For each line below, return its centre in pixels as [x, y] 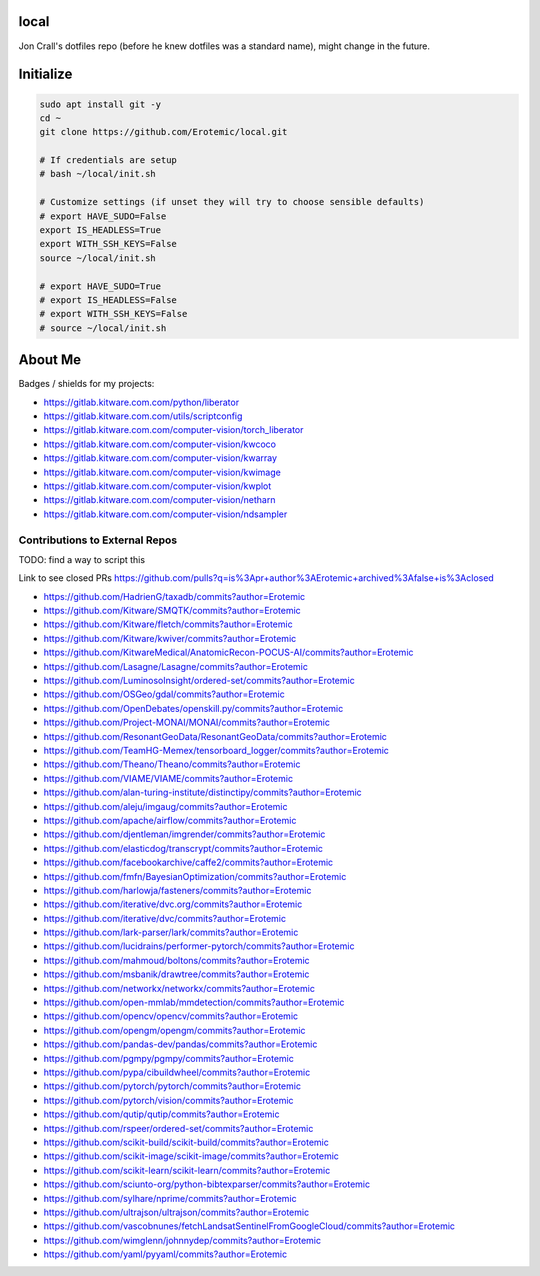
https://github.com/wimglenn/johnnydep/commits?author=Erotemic [182, 1240]
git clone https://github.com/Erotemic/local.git [163, 132]
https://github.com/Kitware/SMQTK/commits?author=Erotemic [172, 611]
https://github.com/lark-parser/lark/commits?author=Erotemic [171, 932]
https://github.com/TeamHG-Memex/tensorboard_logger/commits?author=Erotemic [216, 750]
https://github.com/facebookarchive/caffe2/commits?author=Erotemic [188, 862]
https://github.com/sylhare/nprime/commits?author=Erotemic [170, 1198]
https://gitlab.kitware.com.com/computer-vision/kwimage [162, 472]
